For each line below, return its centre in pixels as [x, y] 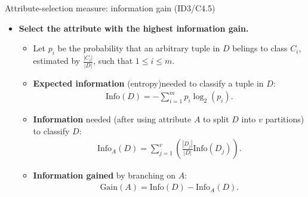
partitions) [285, 119]
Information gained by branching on [104, 175]
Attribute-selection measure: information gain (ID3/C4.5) [110, 8]
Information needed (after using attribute [112, 119]
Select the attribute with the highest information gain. [134, 28]
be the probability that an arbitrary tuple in [139, 48]
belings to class [260, 48]
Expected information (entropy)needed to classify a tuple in [148, 83]
